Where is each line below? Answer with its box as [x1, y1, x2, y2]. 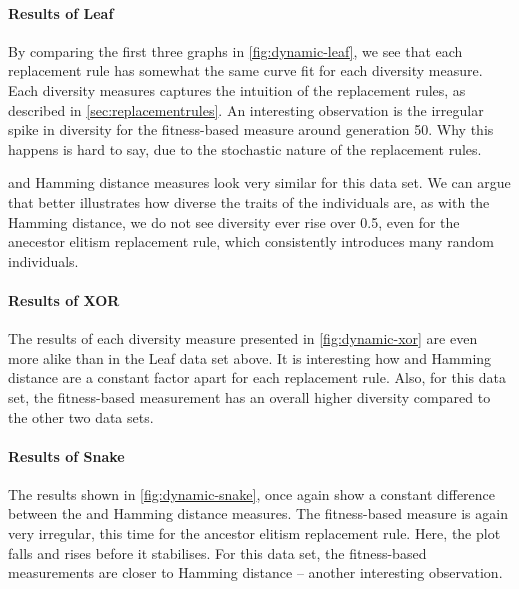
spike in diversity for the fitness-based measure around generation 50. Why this [8, 119, 494, 140]
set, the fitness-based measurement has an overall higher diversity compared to [8, 386, 491, 407]
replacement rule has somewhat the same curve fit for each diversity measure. [8, 60, 483, 81]
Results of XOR [8, 289, 120, 310]
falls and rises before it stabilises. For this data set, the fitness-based [8, 542, 427, 563]
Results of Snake [8, 445, 125, 466]
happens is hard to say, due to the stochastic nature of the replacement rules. [8, 138, 482, 159]
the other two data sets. [8, 406, 154, 427]
